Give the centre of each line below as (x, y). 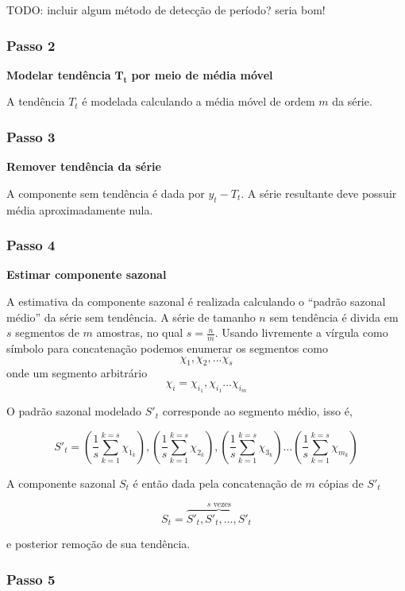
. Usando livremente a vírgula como (301, 332)
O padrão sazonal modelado (74, 411)
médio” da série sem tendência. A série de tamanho (131, 317)
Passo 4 (31, 245)
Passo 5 (31, 579)
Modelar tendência (59, 74)
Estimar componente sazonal (87, 274)
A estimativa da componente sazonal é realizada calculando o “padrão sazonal (196, 301)
